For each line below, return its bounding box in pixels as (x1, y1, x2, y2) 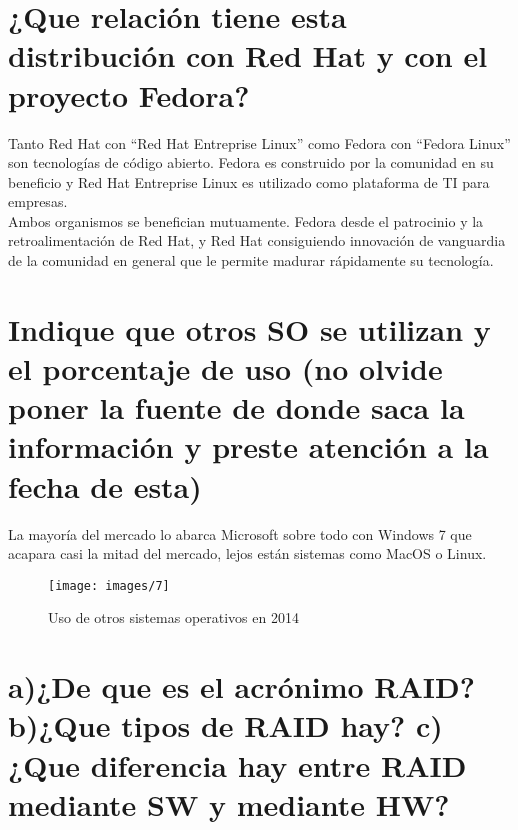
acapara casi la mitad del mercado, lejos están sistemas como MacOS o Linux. (8, 543, 487, 564)
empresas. (8, 191, 68, 212)
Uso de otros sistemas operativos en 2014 (48, 607, 299, 628)
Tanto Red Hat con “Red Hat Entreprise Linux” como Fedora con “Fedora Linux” (8, 132, 511, 153)
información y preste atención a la (8, 426, 489, 467)
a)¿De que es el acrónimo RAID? (8, 666, 475, 707)
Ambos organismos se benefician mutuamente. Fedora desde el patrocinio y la (8, 210, 484, 231)
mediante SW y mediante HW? (8, 783, 450, 824)
